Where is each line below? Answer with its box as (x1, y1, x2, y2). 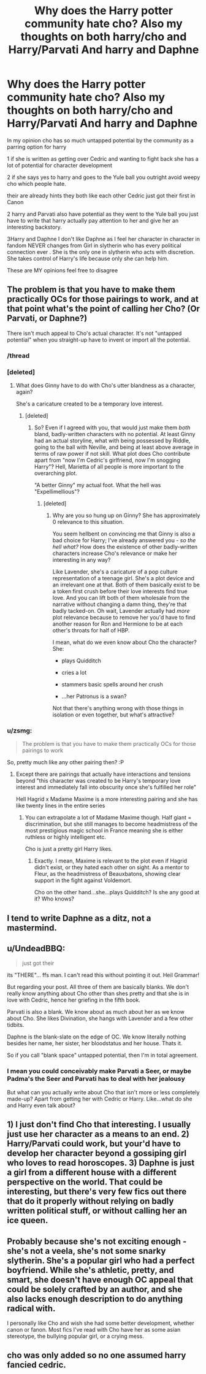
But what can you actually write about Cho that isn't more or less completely (7, 1088, 200, 1096)
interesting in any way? (52, 556, 111, 563)
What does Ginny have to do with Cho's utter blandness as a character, (15, 382, 196, 389)
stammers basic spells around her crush (61, 680, 163, 688)
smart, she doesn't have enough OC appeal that (7, 1274, 194, 1285)
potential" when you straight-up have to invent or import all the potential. (7, 336, 191, 343)
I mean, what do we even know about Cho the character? (52, 639, 197, 646)
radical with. (7, 1303, 56, 1313)
